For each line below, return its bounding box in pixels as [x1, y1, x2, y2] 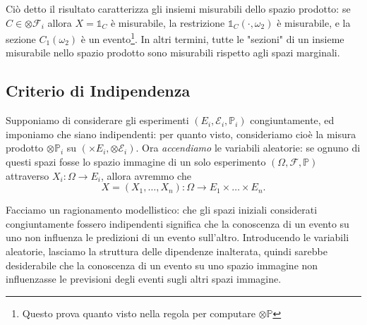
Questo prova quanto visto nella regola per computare [22, 305, 255, 320]
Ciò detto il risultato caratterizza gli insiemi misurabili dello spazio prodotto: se [6, 1, 351, 16]
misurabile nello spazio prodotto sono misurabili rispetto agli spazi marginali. [6, 45, 340, 60]
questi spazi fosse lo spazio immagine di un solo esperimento [6, 154, 266, 169]
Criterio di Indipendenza [6, 80, 191, 102]
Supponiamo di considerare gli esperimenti [6, 113, 189, 128]
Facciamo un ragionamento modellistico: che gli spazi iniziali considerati [6, 202, 318, 217]
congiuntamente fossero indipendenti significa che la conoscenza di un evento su [6, 216, 349, 231]
